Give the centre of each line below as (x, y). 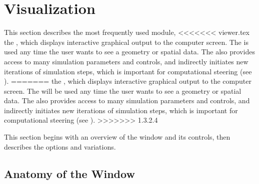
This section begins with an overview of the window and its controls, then (117, 137)
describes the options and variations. (60, 146)
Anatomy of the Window (69, 173)
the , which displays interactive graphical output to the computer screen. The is (126, 42)
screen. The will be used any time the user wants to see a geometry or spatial (123, 91)
